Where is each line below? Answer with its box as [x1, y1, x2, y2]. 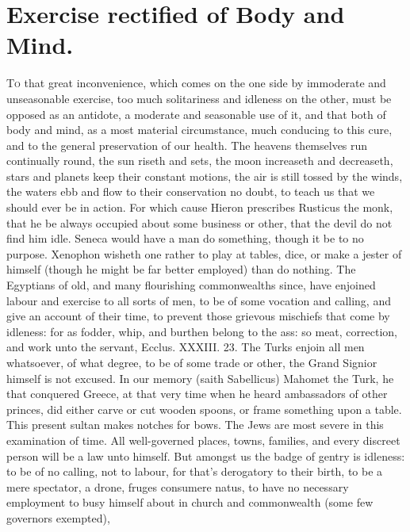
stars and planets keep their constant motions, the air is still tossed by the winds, [6, 167, 403, 184]
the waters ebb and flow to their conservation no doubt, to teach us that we [6, 183, 375, 200]
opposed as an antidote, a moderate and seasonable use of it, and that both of [6, 105, 386, 122]
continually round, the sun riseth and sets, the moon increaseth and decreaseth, [6, 152, 393, 169]
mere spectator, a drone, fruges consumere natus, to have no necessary [6, 478, 349, 495]
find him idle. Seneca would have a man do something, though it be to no [6, 230, 364, 247]
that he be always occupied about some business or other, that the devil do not [6, 214, 393, 231]
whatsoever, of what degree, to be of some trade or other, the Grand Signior [6, 354, 377, 370]
